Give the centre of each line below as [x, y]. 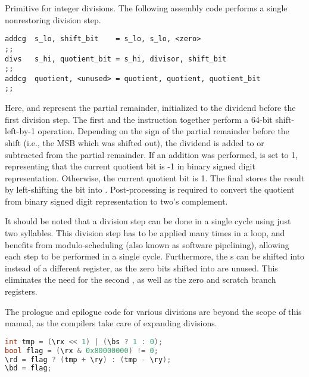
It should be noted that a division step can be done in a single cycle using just [148, 221]
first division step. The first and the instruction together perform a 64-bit [139, 119]
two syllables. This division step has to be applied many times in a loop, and [145, 233]
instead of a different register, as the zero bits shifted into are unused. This [141, 268]
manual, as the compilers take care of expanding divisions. [111, 323]
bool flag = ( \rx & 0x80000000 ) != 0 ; [82, 350]
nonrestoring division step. [53, 19]
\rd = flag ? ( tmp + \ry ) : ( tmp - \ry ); [88, 359]
